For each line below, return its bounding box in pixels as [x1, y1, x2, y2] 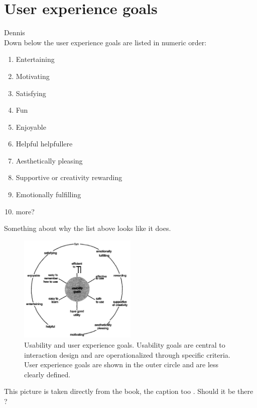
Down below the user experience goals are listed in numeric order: [4, 37, 207, 47]
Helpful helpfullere [16, 138, 73, 149]
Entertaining [16, 54, 55, 64]
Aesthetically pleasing [16, 155, 83, 166]
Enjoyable [16, 121, 46, 132]
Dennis [4, 27, 25, 38]
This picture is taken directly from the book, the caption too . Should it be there [4, 386, 253, 396]
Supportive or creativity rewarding [16, 172, 122, 183]
